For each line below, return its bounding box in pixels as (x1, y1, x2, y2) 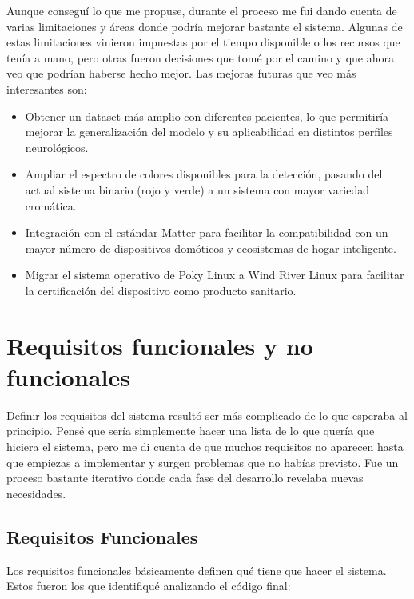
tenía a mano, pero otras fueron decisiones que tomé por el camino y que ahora (6, 49, 394, 66)
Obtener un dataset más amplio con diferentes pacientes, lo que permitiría (25, 107, 389, 124)
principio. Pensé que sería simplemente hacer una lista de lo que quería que (6, 422, 375, 439)
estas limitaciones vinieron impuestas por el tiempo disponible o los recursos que (6, 34, 400, 50)
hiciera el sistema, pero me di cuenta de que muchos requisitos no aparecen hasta (6, 438, 404, 454)
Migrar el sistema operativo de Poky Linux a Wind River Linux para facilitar (25, 266, 404, 283)
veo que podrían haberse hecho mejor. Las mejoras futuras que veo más (6, 65, 356, 82)
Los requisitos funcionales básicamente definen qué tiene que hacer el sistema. (6, 561, 387, 578)
